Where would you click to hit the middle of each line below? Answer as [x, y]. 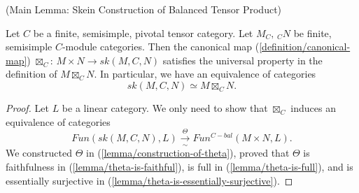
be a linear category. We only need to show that [165, 107]
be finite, [312, 33]
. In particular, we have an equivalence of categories [205, 74]
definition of [31, 74]
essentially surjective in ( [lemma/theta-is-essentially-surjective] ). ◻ [149, 180]
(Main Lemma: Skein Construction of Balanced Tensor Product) [144, 9]
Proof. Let [27, 107]
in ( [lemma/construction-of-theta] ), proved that [188, 153]
